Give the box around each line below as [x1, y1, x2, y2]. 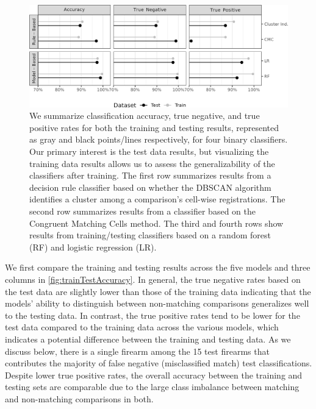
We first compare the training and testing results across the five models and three [5, 261, 311, 274]
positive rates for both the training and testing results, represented [29, 121, 279, 133]
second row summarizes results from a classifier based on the [29, 205, 256, 218]
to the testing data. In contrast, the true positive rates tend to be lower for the [5, 308, 300, 321]
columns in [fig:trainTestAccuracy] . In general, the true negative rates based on [5, 273, 301, 285]
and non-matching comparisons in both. [5, 392, 154, 405]
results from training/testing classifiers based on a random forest [29, 229, 271, 241]
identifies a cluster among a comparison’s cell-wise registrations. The [29, 193, 285, 205]
